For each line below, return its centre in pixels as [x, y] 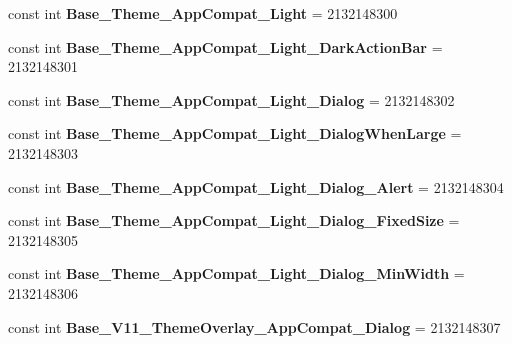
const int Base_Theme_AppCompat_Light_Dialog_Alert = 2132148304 [256, 186]
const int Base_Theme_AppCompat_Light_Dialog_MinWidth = [236, 273]
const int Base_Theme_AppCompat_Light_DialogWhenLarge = [235, 133]
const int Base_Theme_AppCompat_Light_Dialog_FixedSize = [234, 220]
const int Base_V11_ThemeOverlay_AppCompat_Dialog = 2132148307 [254, 326]
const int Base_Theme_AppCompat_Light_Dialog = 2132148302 [231, 99]
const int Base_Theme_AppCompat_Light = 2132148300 [203, 13]
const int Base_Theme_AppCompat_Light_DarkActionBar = [225, 46]
